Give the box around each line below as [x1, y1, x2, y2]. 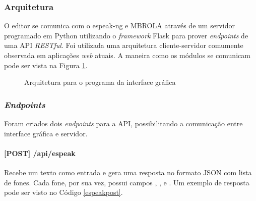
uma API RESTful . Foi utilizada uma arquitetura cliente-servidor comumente [4, 40, 243, 51]
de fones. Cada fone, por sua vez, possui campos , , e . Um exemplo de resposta [4, 177, 249, 187]
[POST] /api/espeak [4, 147, 76, 158]
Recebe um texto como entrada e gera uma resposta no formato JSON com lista [4, 167, 252, 177]
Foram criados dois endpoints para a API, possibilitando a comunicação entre [4, 118, 243, 128]
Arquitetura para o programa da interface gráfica [24, 77, 176, 87]
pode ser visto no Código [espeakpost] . [4, 187, 123, 197]
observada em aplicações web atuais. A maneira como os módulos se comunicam [4, 50, 250, 60]
